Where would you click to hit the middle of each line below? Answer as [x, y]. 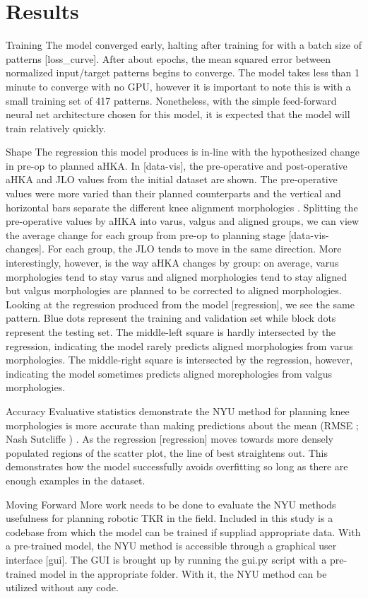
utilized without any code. [62, 587]
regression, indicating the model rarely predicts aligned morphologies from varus [179, 345]
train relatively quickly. [56, 128]
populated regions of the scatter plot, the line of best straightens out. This [167, 452]
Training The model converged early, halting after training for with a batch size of [184, 45]
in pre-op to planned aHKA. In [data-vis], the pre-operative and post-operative [177, 165]
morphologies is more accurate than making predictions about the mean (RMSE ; [182, 425]
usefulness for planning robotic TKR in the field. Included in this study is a [170, 518]
